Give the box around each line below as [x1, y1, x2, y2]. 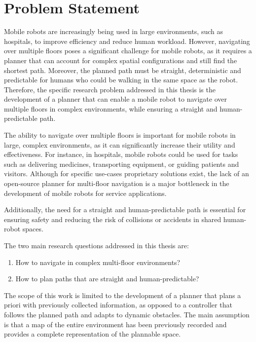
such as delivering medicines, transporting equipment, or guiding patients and [4, 158, 239, 169]
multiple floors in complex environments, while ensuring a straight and [4, 103, 218, 114]
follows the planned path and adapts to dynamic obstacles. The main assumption [4, 309, 250, 319]
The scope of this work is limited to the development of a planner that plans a [4, 290, 241, 300]
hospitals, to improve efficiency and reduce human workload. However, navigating [4, 36, 250, 46]
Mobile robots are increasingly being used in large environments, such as [4, 26, 223, 37]
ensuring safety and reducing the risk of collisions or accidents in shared [4, 214, 221, 224]
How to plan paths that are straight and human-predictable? [15, 273, 199, 284]
